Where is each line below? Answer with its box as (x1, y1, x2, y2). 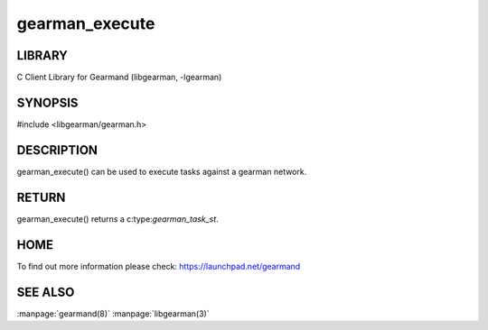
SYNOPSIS (16, 95, 79, 110)
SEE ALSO (16, 284, 75, 299)
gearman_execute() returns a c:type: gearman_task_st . (16, 213, 219, 225)
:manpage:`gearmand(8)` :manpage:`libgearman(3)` (16, 307, 210, 319)
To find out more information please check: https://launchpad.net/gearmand (16, 261, 301, 271)
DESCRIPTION (16, 142, 99, 158)
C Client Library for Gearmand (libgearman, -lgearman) (16, 72, 222, 83)
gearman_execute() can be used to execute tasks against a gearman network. (16, 166, 307, 177)
